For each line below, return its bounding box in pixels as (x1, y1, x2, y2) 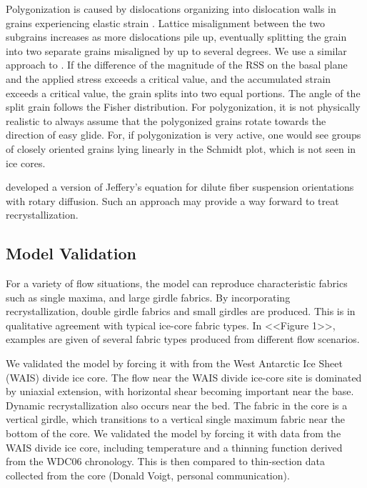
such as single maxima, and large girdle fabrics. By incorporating (6, 289, 291, 304)
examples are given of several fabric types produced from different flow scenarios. (6, 332, 360, 347)
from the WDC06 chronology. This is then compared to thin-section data (6, 454, 325, 469)
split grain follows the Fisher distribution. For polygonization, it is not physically (6, 99, 361, 114)
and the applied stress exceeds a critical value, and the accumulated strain (6, 71, 331, 86)
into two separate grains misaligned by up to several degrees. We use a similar (6, 43, 347, 58)
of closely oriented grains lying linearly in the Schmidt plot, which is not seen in (6, 141, 356, 156)
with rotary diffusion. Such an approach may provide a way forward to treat (6, 193, 339, 208)
